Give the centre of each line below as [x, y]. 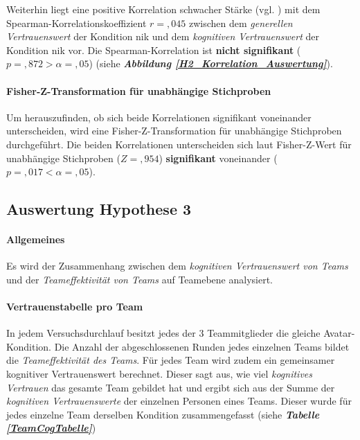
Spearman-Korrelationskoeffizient [76, 23]
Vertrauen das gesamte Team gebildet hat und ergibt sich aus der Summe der [171, 387]
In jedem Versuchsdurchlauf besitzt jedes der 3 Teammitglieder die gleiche [163, 333]
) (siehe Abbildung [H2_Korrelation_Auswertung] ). [211, 63]
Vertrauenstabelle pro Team [75, 307]
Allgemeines [36, 239]
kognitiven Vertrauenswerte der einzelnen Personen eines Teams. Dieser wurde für [179, 401]
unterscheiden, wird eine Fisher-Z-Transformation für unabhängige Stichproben [174, 131]
